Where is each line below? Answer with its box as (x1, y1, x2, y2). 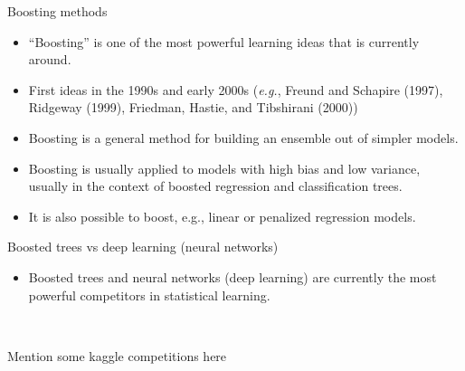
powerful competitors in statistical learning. (28, 285, 270, 304)
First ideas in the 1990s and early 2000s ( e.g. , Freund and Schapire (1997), (28, 80, 443, 99)
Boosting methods (7, 2, 108, 20)
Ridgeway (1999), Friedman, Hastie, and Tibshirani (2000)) (28, 98, 358, 117)
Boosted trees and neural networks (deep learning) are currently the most (28, 267, 437, 286)
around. (28, 50, 71, 69)
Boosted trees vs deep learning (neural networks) (7, 237, 279, 256)
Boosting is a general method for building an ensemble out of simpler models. (28, 128, 459, 147)
